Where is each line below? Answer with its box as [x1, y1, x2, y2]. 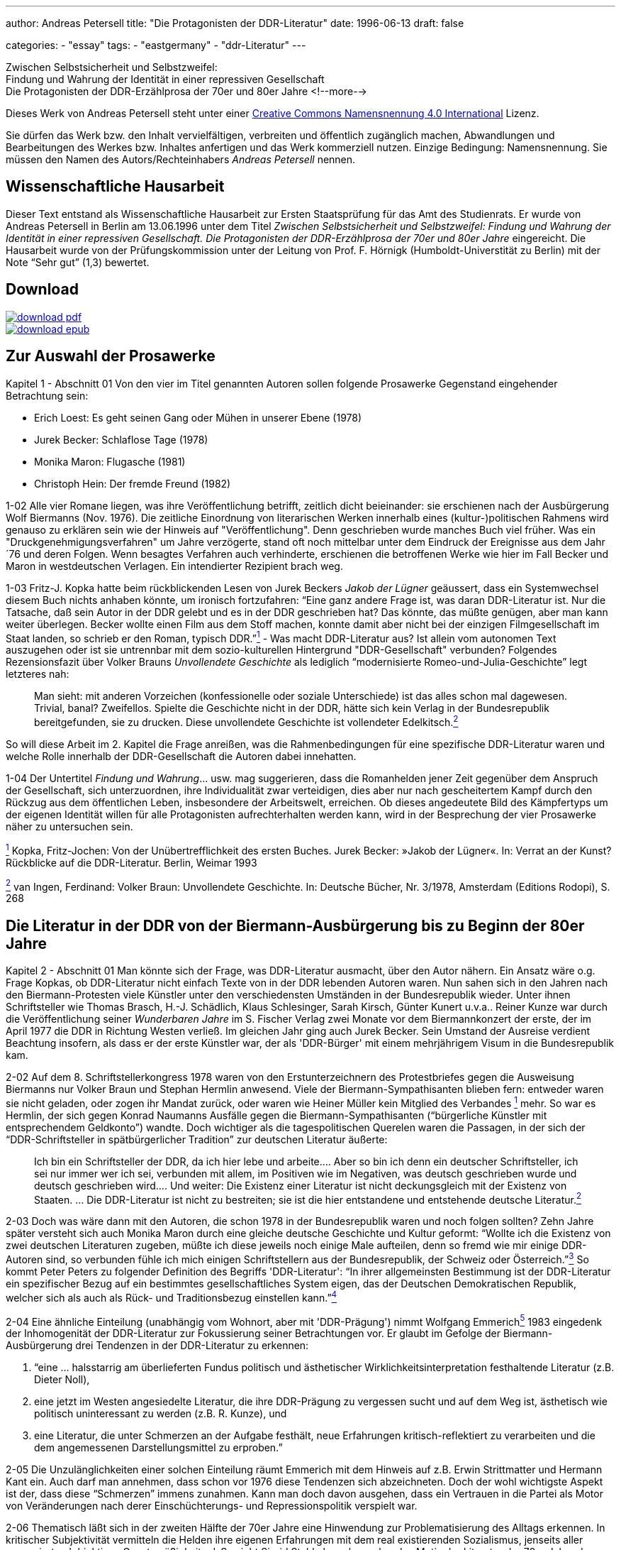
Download [6, 280, 79, 299]
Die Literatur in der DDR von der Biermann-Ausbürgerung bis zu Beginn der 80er [6, 916, 585, 935]
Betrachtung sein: [6, 389, 89, 402]
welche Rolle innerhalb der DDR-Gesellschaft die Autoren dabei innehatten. [6, 749, 357, 762]
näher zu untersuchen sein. [6, 820, 133, 832]
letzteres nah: [6, 668, 69, 681]
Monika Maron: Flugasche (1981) [34, 455, 186, 468]
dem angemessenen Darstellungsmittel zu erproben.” [34, 1441, 283, 1454]
